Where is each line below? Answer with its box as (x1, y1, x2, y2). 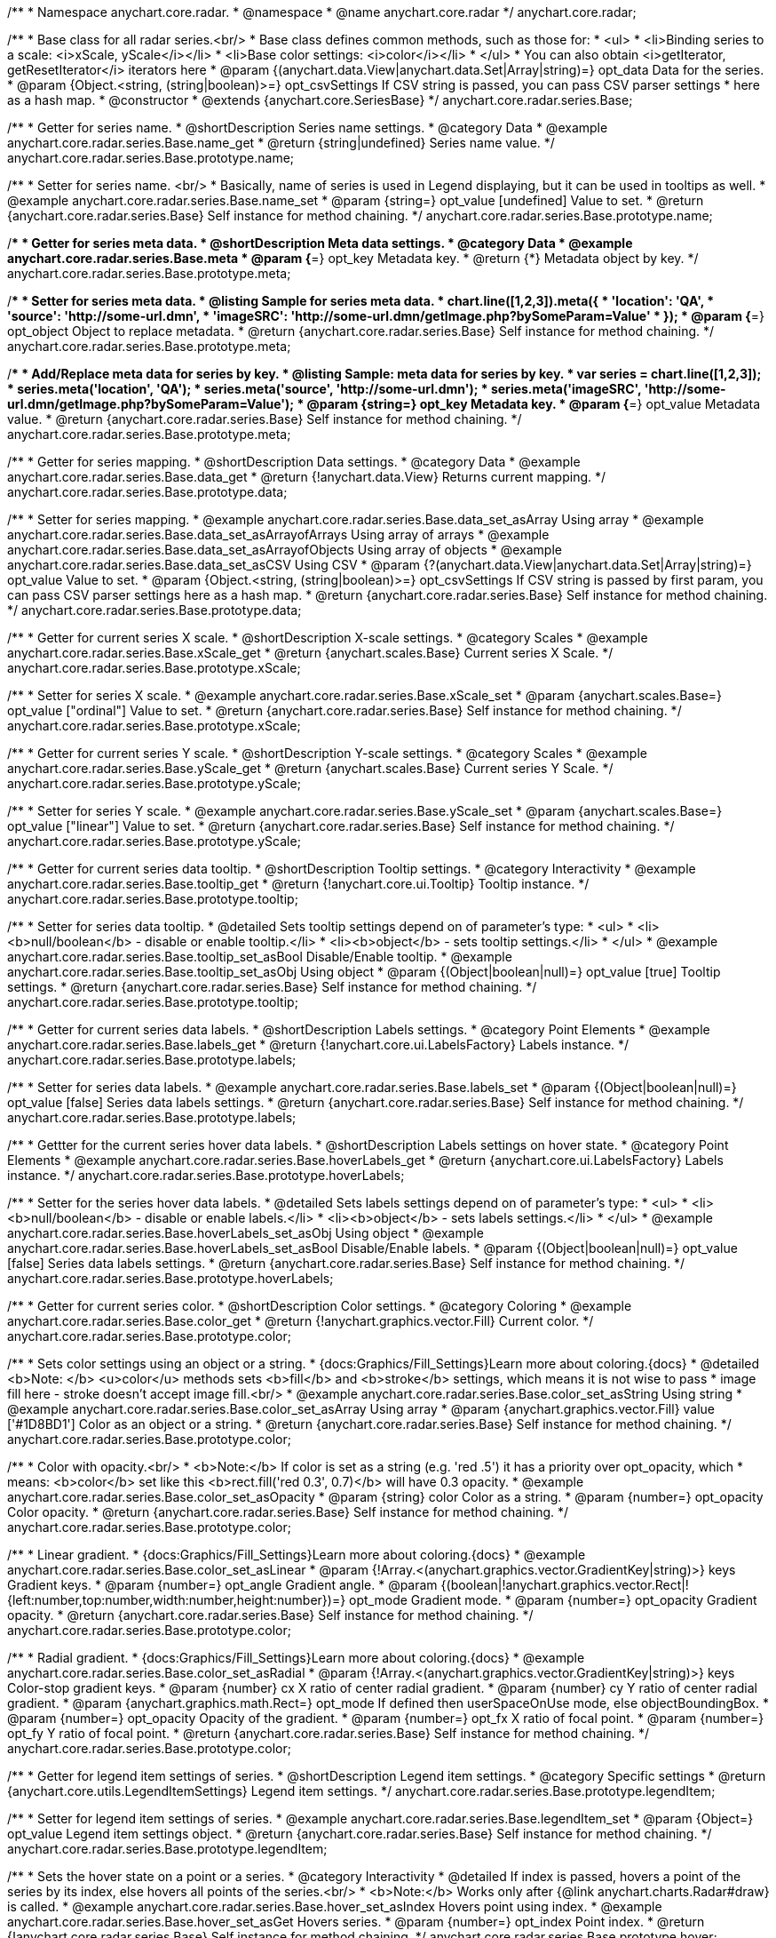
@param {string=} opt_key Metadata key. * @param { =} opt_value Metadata (306, 396, 761, 411)
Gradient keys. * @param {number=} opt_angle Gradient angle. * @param (7, 1577, 438, 1592)
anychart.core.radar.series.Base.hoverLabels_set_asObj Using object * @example (7, 1225, 484, 1240)
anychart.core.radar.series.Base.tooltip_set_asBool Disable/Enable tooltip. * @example (7, 949, 512, 964)
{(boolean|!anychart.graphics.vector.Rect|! (440, 1577, 689, 1592)
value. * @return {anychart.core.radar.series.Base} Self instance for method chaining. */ (7, 411, 522, 427)
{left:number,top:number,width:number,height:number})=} (7, 1592, 346, 1607)
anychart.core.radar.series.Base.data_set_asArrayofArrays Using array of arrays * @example (7, 527, 550, 542)
